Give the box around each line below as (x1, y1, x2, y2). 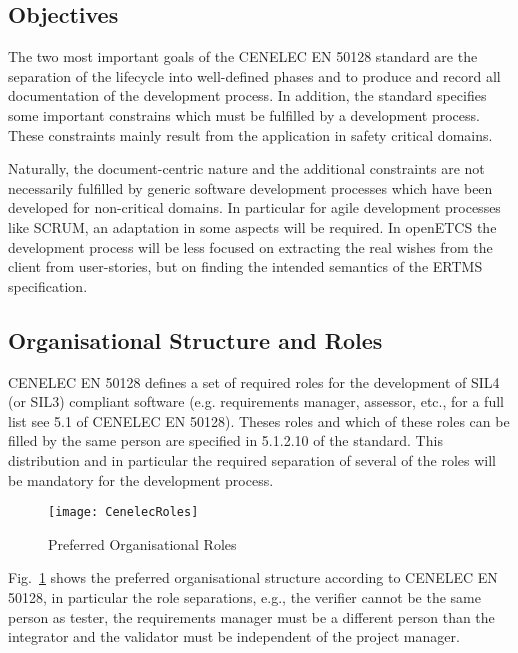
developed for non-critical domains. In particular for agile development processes (8, 197, 501, 218)
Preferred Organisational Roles (48, 533, 237, 554)
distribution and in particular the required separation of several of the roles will (8, 449, 496, 470)
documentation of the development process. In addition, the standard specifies (8, 85, 487, 106)
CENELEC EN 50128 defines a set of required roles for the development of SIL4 (8, 371, 500, 392)
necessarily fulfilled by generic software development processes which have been (8, 177, 493, 198)
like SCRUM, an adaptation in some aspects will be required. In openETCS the (8, 216, 497, 237)
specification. (8, 275, 88, 296)
